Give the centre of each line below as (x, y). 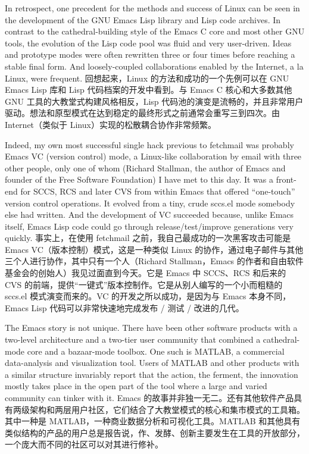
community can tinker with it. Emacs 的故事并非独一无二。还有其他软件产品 (149, 397)
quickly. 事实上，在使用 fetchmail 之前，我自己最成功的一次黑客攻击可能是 (148, 238)
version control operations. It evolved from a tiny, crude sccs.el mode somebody (150, 203)
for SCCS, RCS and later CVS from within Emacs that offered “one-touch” (158, 191)
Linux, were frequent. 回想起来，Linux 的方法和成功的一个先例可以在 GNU (147, 78)
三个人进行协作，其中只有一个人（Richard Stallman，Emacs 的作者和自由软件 (154, 261)
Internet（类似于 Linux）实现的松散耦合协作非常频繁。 (110, 124)
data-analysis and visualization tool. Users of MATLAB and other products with (152, 363)
